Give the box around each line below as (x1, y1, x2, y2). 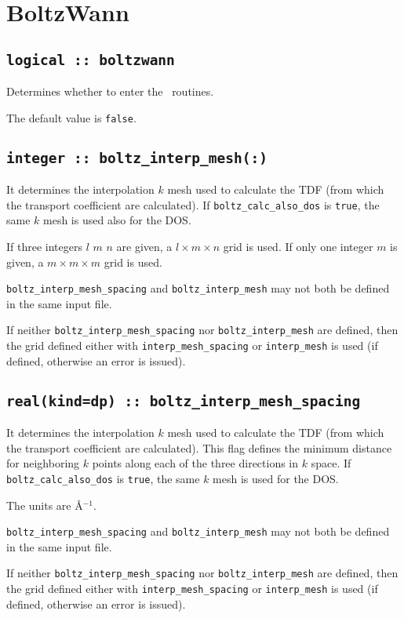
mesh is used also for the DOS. (43, 212, 191, 228)
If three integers (6, 238, 82, 255)
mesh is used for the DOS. (213, 470, 339, 486)
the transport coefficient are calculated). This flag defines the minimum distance (6, 439, 392, 456)
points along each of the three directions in (92, 455, 299, 471)
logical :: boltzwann (6, 51, 175, 68)
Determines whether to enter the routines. (6, 83, 214, 100)
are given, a (116, 238, 173, 255)
